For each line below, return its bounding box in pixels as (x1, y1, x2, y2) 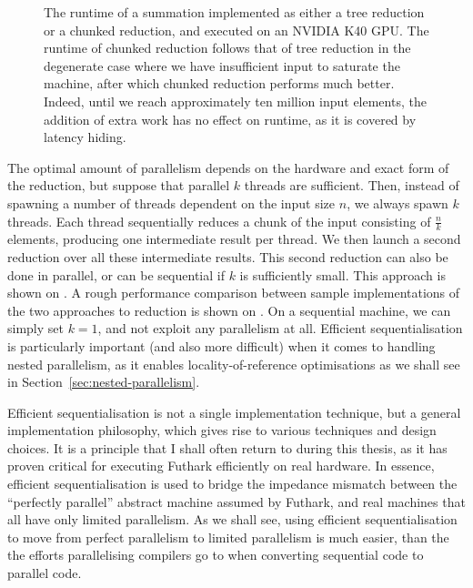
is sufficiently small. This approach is (239, 265, 446, 284)
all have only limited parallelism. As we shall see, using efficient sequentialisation (7, 510, 458, 529)
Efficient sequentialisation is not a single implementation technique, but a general (7, 402, 461, 421)
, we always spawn (347, 193, 448, 212)
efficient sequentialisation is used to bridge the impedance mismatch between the (7, 474, 458, 493)
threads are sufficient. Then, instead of (244, 176, 459, 195)
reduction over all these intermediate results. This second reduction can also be (7, 247, 448, 266)
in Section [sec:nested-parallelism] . (7, 372, 200, 391)
